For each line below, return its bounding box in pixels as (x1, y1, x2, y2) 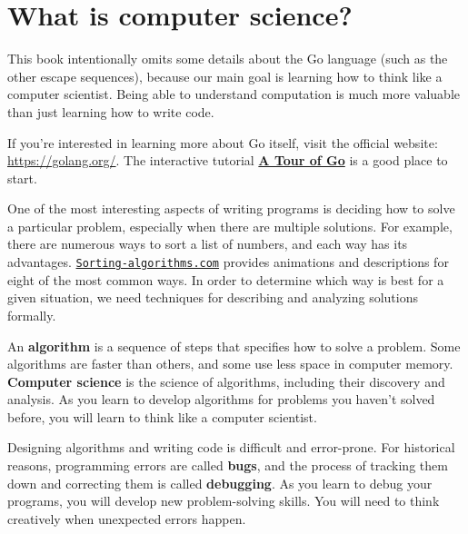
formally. (7, 305, 56, 324)
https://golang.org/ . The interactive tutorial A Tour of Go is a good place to (7, 151, 448, 170)
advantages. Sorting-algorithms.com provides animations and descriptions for (7, 252, 449, 272)
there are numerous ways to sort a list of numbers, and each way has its (7, 234, 408, 253)
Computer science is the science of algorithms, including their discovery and (7, 371, 445, 391)
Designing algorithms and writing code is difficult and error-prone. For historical (7, 438, 455, 457)
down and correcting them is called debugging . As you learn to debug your (7, 473, 433, 492)
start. (7, 168, 37, 187)
